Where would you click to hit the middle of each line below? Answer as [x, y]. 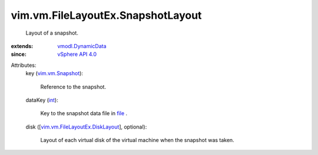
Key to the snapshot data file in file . [84, 113]
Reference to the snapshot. [73, 87]
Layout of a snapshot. [52, 33]
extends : [22, 46]
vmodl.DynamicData [82, 46]
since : [19, 54]
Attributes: [24, 65]
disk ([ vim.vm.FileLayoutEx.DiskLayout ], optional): [86, 127]
